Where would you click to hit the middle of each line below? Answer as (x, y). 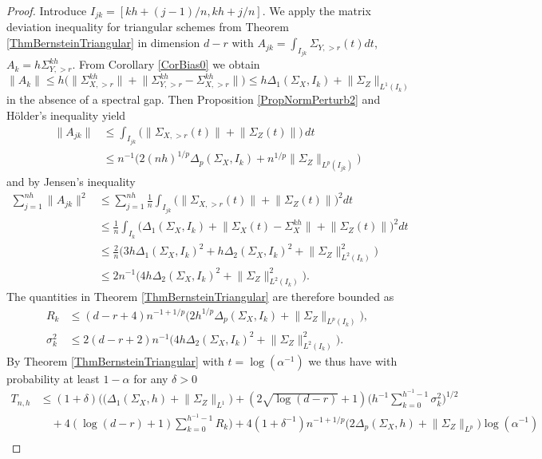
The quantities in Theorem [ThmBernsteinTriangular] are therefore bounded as (200, 297)
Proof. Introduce (47, 10)
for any (151, 378)
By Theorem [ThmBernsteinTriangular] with (115, 360)
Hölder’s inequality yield (66, 115)
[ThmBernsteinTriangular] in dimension (103, 43)
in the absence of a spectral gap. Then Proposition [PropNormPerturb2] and (194, 99)
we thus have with (353, 360)
